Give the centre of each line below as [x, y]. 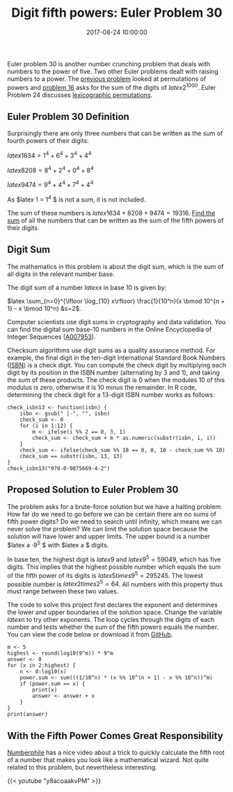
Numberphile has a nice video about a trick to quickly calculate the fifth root [116, 753]
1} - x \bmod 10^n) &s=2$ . [45, 308]
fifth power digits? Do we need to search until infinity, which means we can [115, 521]
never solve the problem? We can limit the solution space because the [108, 528]
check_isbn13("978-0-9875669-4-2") [59, 469]
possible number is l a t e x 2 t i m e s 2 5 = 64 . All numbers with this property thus [115, 584]
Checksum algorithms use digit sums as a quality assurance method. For [111, 350]
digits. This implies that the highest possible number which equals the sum [114, 567]
